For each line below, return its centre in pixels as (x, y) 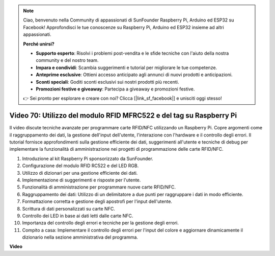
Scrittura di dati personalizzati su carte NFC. (69, 208)
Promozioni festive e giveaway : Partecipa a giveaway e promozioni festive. (115, 89)
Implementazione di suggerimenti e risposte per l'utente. (81, 180)
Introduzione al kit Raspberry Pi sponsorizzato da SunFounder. (88, 158)
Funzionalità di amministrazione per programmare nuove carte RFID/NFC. (99, 187)
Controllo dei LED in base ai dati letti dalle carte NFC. (78, 216)
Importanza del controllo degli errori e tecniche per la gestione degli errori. (101, 223)
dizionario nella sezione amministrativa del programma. (80, 237)
